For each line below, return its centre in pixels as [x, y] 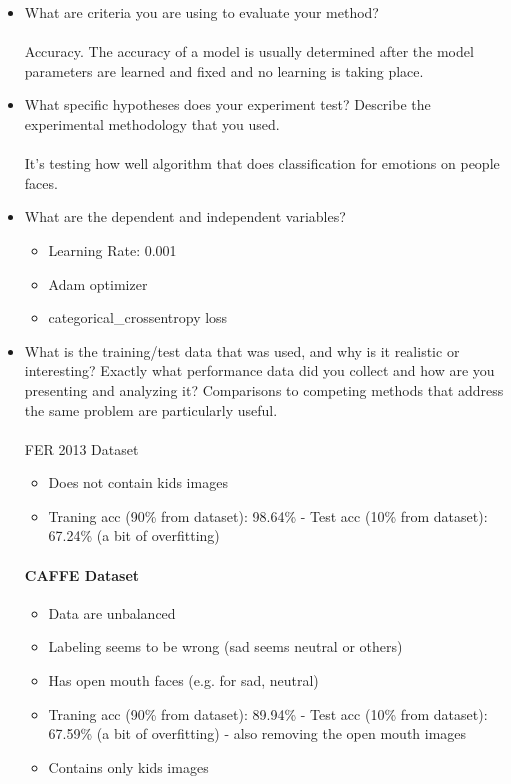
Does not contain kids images [138, 482]
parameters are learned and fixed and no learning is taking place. [224, 70]
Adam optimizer [98, 283]
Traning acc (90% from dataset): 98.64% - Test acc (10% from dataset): [268, 515]
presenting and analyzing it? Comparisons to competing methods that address [264, 389]
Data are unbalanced [112, 612]
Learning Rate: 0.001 [112, 249]
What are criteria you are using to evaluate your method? [201, 12]
